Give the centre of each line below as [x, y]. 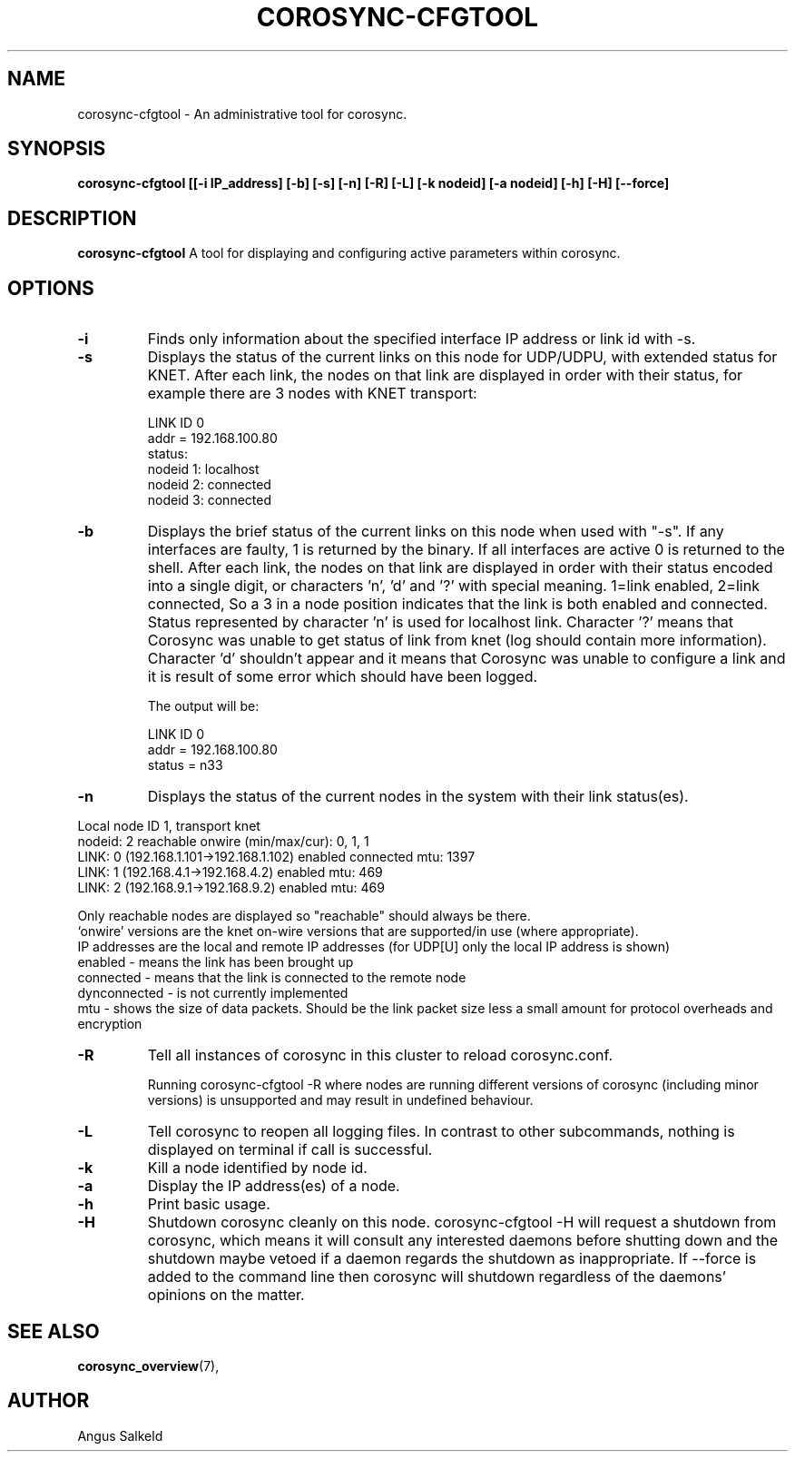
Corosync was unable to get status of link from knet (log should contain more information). [457, 641]
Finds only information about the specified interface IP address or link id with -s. [422, 339]
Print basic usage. [209, 1204]
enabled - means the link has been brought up [216, 962]
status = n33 [185, 765]
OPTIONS [51, 288]
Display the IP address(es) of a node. [274, 1186]
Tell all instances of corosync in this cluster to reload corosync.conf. [380, 1055]
